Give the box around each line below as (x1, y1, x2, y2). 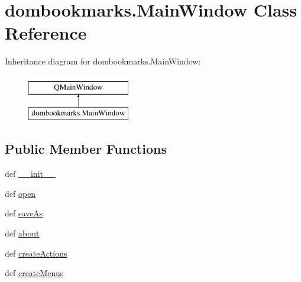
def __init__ (5, 167, 56, 180)
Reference (5, 21, 87, 45)
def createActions (5, 247, 67, 259)
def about (5, 227, 40, 239)
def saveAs (5, 207, 43, 219)
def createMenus (5, 267, 64, 279)
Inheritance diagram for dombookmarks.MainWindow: (5, 55, 201, 67)
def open (5, 187, 36, 199)
